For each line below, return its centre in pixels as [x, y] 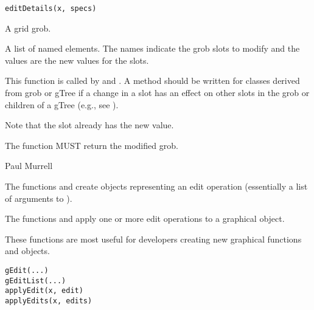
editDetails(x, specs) [51, 9]
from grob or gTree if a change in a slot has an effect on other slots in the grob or [157, 93]
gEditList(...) [36, 281]
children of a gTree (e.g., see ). [62, 104]
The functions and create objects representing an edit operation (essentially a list [156, 186]
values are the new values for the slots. [77, 60]
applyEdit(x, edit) [44, 291]
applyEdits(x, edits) [49, 301]
